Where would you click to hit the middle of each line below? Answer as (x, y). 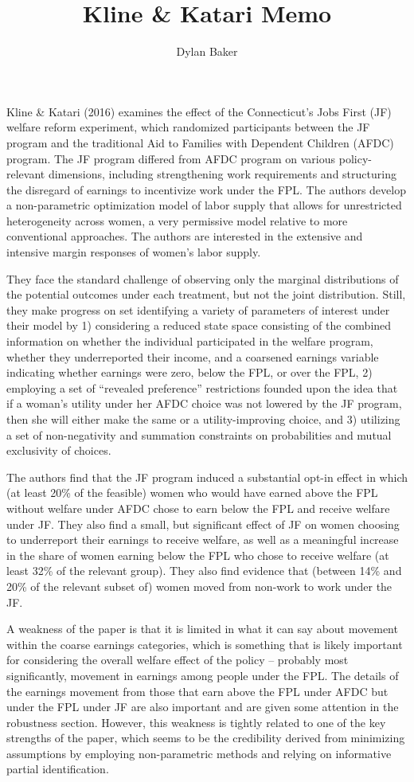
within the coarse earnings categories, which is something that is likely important (205, 644)
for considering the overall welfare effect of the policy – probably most (178, 660)
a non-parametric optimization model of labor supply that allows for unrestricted (204, 205)
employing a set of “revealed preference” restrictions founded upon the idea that (202, 387)
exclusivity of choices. (59, 450)
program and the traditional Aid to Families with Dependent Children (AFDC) (200, 142)
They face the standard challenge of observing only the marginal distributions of (203, 278)
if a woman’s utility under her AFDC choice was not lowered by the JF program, (204, 403)
